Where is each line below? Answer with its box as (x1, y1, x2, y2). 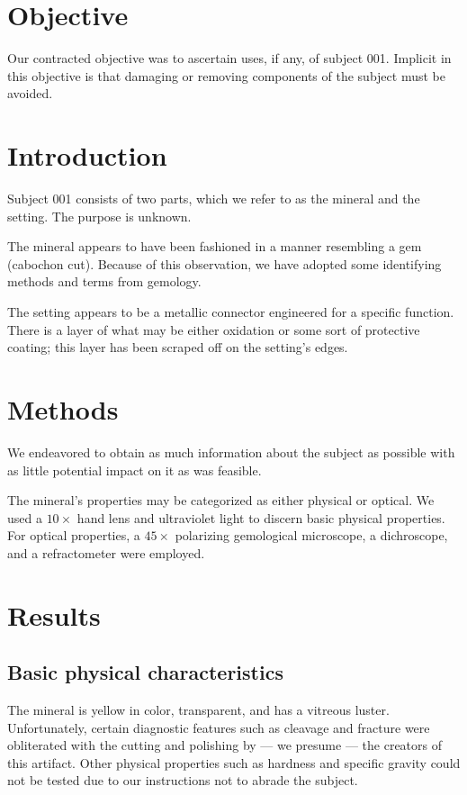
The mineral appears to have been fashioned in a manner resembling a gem (7, 237, 422, 256)
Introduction (7, 137, 167, 174)
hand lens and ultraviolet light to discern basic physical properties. (76, 508, 445, 527)
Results (7, 596, 101, 633)
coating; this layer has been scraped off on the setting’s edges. (7, 338, 348, 357)
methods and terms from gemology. (7, 272, 202, 291)
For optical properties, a (7, 526, 140, 545)
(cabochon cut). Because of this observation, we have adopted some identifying (7, 254, 442, 273)
